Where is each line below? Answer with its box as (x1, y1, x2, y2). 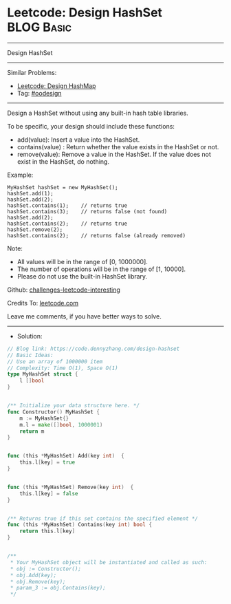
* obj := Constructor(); (10, 565, 81, 572)
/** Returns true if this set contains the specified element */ (7, 515, 198, 522)
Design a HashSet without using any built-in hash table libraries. (7, 109, 189, 117)
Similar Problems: (7, 68, 57, 76)
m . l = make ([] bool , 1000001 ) (19, 421, 103, 428)
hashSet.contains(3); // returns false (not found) (7, 208, 168, 215)
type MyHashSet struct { (7, 371, 78, 378)
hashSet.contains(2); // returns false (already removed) (7, 232, 186, 239)
